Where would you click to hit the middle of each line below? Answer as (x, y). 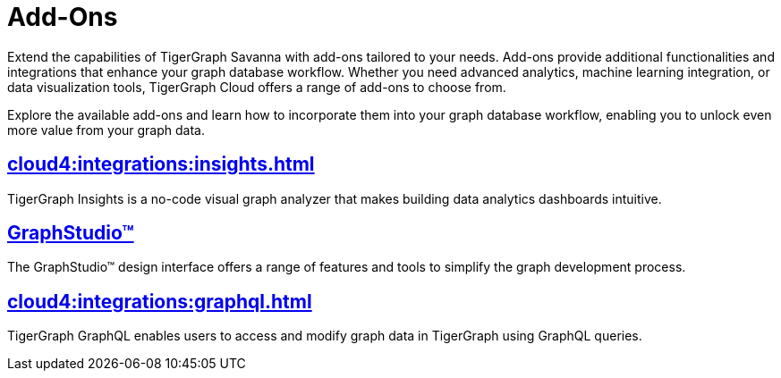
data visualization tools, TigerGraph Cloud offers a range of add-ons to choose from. (257, 87)
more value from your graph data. (106, 130)
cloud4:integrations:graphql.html (160, 301)
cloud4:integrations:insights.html (161, 164)
